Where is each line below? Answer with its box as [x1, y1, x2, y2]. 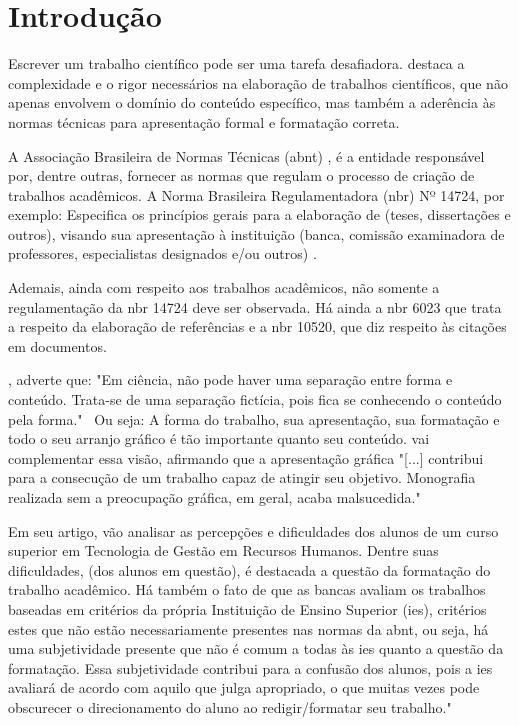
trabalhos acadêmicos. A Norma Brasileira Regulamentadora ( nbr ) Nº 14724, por [8, 184, 505, 205]
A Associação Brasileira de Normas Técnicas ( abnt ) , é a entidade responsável [8, 145, 485, 166]
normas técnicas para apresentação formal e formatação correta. [8, 111, 400, 132]
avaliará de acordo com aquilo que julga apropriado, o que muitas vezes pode [8, 677, 480, 698]
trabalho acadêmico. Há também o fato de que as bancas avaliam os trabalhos [8, 579, 486, 600]
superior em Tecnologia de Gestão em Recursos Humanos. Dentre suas [8, 540, 439, 561]
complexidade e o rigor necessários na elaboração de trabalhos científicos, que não [8, 72, 508, 93]
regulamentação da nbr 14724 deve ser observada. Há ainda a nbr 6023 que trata [8, 296, 502, 317]
